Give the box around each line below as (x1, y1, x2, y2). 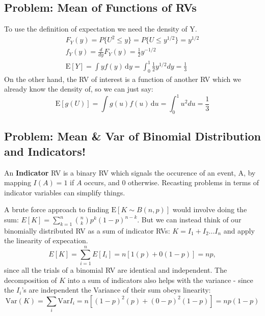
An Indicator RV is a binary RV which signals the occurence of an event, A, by (4, 167, 256, 178)
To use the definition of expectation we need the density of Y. (4, 23, 197, 34)
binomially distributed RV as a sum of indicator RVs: (4, 225, 170, 236)
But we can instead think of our (141, 214, 242, 225)
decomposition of (4, 274, 57, 285)
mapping (4, 177, 31, 188)
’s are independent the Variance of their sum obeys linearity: (21, 284, 211, 295)
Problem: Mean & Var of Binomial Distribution (4, 128, 261, 144)
